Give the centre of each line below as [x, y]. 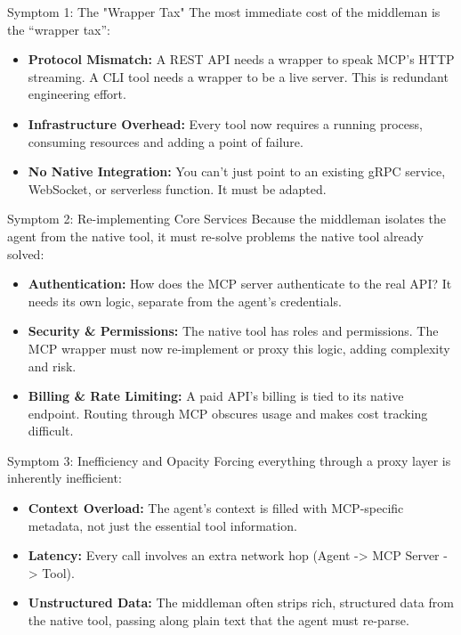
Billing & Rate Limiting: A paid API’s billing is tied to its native [216, 396]
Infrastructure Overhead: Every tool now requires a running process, [225, 123]
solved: [26, 253]
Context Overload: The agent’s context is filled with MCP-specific [216, 508]
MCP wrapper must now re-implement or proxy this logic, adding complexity [239, 348]
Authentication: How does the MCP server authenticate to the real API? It [240, 284]
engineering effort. [77, 94]
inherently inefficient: [65, 478]
